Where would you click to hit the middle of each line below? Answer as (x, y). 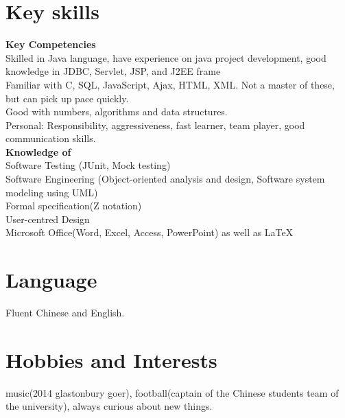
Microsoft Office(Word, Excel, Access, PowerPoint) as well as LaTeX (150, 232)
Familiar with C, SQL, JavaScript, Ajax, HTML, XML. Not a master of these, (170, 84)
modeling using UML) (52, 192)
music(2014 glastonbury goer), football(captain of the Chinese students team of (172, 392)
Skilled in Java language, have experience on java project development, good (166, 57)
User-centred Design (48, 219)
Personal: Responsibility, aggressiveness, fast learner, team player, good (155, 125)
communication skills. (51, 138)
